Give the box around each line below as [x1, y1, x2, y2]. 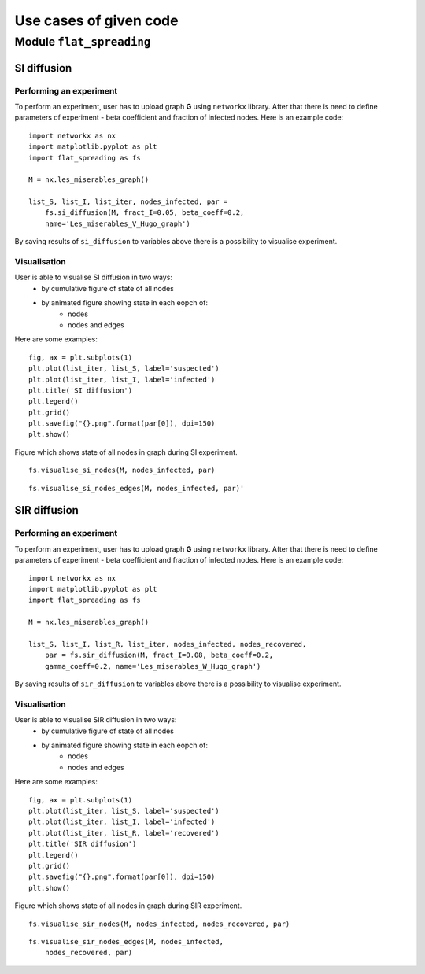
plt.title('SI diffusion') [28, 386, 133, 395]
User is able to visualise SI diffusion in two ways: [14, 272, 173, 282]
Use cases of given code [14, 12, 179, 29]
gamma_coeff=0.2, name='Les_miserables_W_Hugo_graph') [44, 662, 261, 670]
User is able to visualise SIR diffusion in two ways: [14, 715, 177, 725]
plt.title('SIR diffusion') [28, 839, 137, 849]
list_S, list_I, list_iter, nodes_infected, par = [28, 197, 228, 206]
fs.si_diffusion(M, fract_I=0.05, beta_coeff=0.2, [44, 208, 245, 217]
